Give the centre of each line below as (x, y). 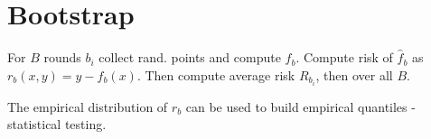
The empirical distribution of (88, 106)
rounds (62, 57)
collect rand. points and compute (190, 57)
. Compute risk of (344, 57)
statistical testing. (57, 124)
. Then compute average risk (216, 74)
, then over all (354, 74)
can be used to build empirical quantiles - (300, 106)
